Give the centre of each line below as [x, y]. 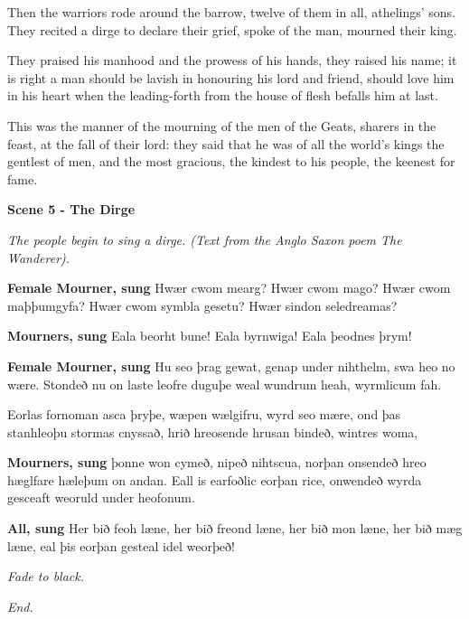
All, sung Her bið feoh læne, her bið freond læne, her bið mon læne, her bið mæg [235, 528]
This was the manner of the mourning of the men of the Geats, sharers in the [222, 125]
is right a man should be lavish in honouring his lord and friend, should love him [231, 77]
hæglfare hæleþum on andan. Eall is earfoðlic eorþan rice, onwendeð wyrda [215, 479]
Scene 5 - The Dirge [71, 209]
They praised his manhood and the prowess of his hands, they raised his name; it [232, 60]
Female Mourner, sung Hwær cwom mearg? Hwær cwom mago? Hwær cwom [229, 288]
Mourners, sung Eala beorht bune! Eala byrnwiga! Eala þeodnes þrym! [210, 336]
